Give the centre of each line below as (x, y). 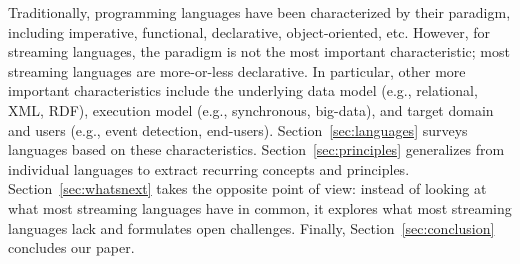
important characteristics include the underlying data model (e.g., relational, (243, 90)
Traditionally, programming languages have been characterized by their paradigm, (259, 12)
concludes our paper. (71, 247)
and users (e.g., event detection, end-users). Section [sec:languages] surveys (238, 129)
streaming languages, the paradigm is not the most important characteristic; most (259, 51)
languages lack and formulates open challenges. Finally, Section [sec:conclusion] (251, 227)
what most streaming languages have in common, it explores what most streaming (260, 207)
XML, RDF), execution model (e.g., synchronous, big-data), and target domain (251, 109)
